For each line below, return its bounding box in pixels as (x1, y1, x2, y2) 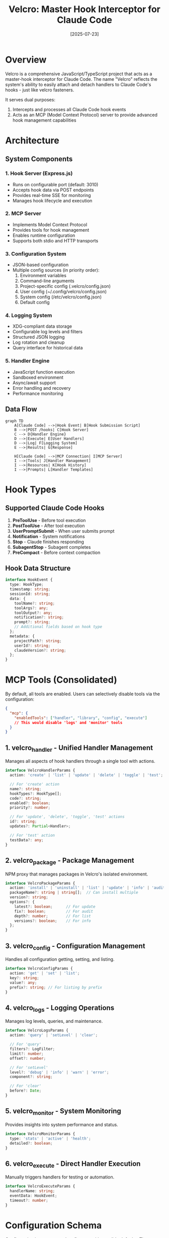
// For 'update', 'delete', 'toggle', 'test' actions (10, 814, 125, 819)
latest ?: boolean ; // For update (14, 904, 96, 909)
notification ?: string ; (14, 615, 64, 620)
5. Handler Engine (5, 357, 50, 365)
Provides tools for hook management (12, 227, 90, 233)
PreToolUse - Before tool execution (12, 517, 86, 523)
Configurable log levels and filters (12, 329, 83, 335)
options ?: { (10, 900, 35, 905)
